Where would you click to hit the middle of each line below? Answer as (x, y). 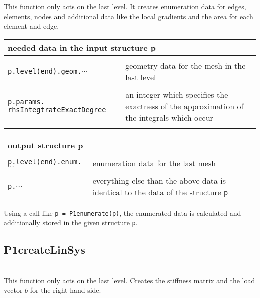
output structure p (46, 145)
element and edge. (32, 26)
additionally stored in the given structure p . (71, 222)
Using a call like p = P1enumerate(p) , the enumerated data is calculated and (123, 212)
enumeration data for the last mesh (154, 163)
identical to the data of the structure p (160, 192)
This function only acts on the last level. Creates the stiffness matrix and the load (130, 280)
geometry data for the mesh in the (186, 65)
